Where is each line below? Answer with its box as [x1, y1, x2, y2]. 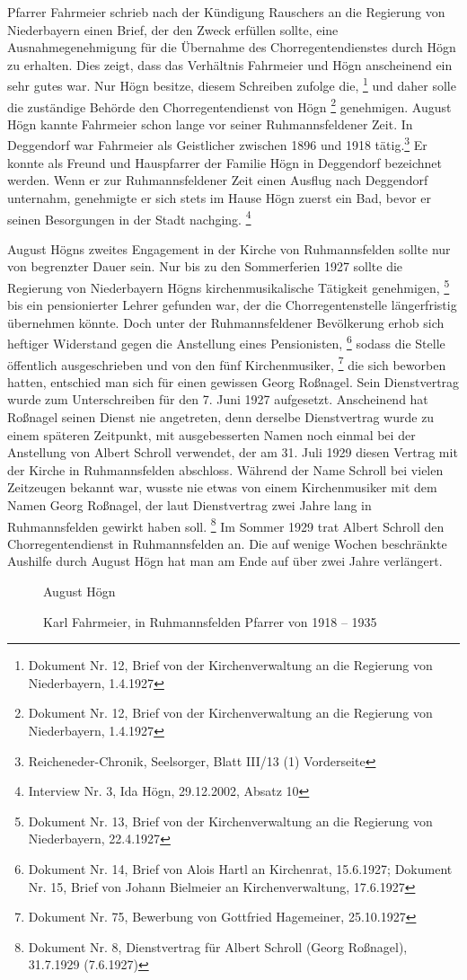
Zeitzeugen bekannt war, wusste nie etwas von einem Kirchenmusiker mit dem [7, 478, 437, 497]
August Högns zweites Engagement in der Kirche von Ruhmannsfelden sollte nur [7, 239, 451, 258]
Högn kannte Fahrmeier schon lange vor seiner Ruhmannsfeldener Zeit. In [7, 114, 413, 133]
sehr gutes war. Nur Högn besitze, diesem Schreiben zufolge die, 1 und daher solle [7, 74, 456, 95]
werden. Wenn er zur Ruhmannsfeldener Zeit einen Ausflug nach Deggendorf [7, 171, 428, 190]
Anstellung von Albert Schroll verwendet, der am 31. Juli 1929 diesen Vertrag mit [7, 443, 458, 462]
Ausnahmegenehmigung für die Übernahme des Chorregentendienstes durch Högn [7, 38, 456, 57]
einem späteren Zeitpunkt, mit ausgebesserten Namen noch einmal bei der [7, 425, 416, 444]
